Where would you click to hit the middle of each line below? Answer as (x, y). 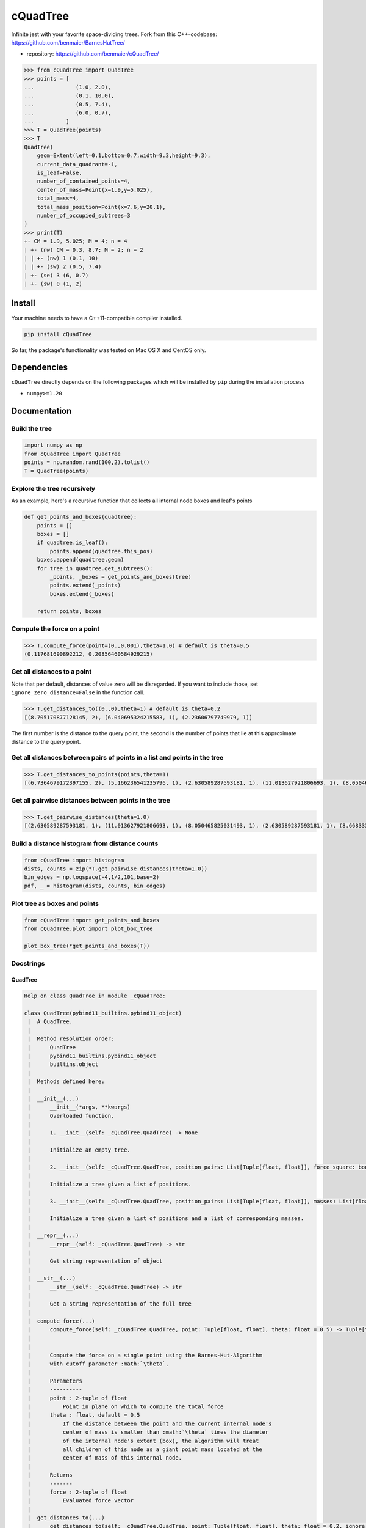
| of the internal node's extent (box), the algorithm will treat (143, 1441)
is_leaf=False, (59, 173)
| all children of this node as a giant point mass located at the (145, 1449)
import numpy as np (53, 445)
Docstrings (28, 964)
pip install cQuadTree (58, 334)
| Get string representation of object (95, 1261)
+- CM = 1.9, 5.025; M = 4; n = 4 (76, 241)
